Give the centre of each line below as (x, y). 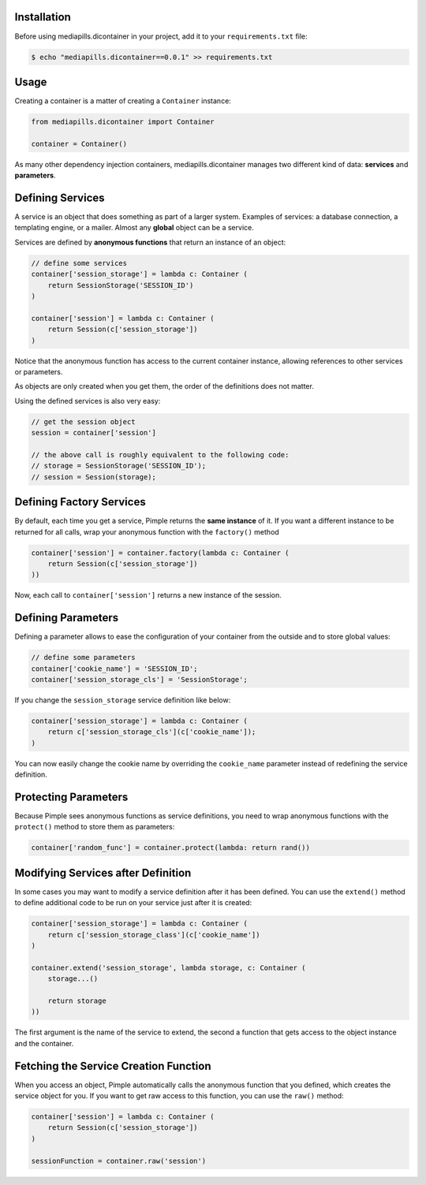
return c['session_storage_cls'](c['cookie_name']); (152, 732)
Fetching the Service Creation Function (113, 1066)
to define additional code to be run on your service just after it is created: (133, 903)
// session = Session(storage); (94, 477)
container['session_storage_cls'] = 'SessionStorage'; (139, 679)
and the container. (44, 1043)
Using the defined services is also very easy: (88, 401)
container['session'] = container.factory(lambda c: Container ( (160, 553)
